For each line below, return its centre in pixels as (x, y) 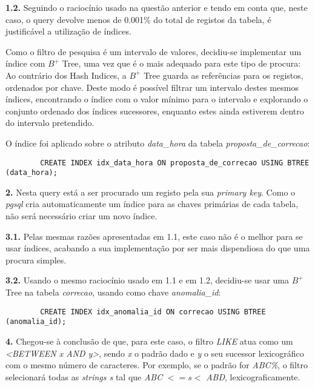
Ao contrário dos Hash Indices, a (66, 75)
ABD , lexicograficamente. (253, 376)
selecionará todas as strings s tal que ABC (84, 376)
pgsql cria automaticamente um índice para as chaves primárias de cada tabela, (152, 204)
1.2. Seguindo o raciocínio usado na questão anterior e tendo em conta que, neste (157, 7)
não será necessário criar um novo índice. (81, 216)
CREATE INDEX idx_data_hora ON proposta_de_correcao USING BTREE (175, 163)
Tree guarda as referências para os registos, (224, 75)
